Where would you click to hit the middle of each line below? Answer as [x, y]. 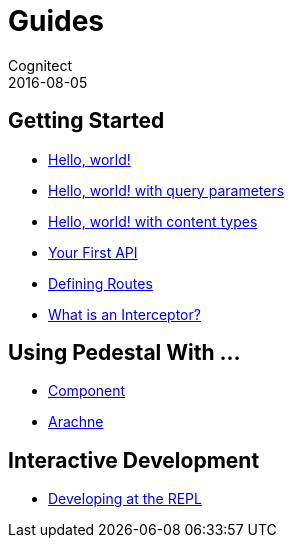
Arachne [76, 422]
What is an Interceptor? [124, 314]
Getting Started [86, 121]
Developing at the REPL [125, 499]
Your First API [93, 252]
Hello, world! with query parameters [166, 190]
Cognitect [40, 65]
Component [87, 391]
